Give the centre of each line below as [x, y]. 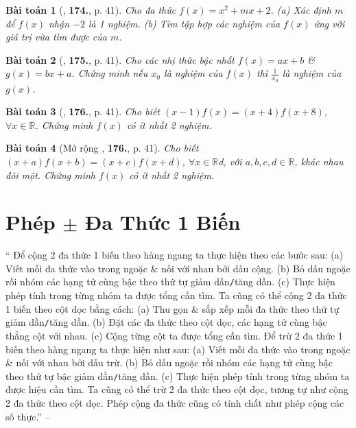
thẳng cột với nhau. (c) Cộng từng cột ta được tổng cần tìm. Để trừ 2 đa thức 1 [174, 335]
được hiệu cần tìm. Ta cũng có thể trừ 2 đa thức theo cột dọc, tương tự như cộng [177, 389]
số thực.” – [28, 416]
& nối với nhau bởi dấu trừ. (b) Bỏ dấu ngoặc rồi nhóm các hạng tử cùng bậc [169, 362]
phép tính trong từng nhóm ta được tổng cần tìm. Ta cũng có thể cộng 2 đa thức [176, 295]
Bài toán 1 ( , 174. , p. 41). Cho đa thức [91, 10]
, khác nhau [319, 161]
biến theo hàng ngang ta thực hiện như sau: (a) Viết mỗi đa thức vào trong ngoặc [178, 349]
